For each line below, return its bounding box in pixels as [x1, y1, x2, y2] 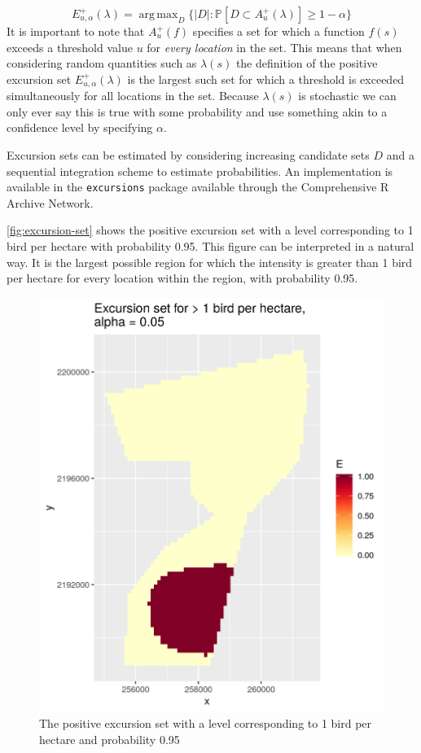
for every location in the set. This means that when [147, 38, 402, 55]
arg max [138, 9, 178, 20]
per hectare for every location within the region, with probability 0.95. [7, 269, 358, 287]
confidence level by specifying [7, 119, 153, 136]
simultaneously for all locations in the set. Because [7, 87, 259, 104]
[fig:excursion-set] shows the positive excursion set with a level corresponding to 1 [7, 221, 414, 239]
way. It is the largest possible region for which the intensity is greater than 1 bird [7, 253, 413, 270]
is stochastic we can [298, 87, 397, 104]
